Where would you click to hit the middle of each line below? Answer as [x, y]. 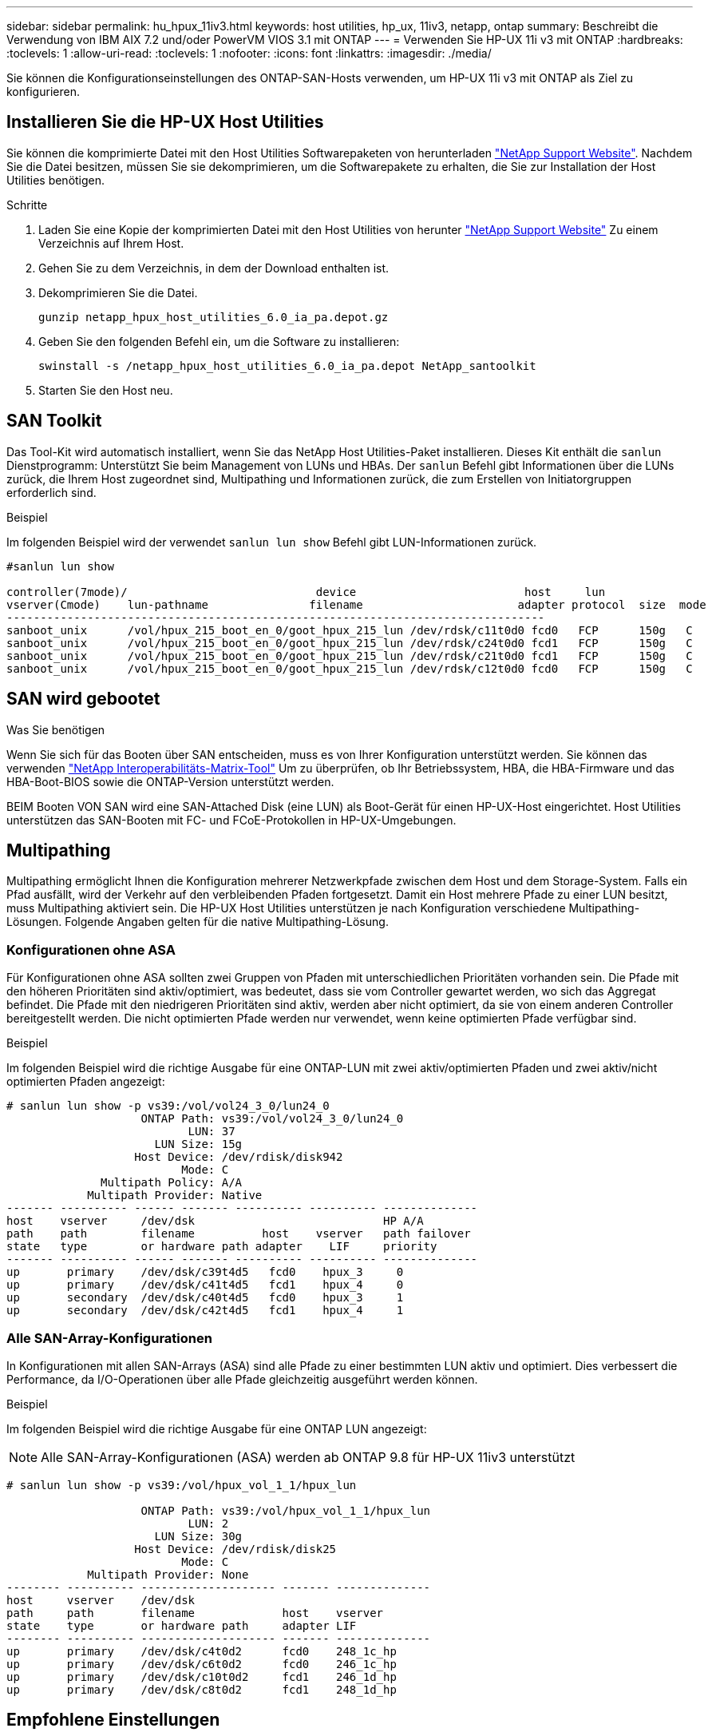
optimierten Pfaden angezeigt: [86, 1082]
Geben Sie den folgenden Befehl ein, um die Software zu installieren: [219, 341]
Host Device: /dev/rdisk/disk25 [235, 1549]
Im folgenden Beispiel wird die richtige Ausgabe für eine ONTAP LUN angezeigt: [217, 1428]
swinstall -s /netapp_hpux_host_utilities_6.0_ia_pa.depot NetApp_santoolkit [287, 365]
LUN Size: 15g [198, 1144]
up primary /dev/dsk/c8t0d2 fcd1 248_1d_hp [202, 1689]
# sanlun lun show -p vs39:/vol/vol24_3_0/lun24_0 [168, 1106]
